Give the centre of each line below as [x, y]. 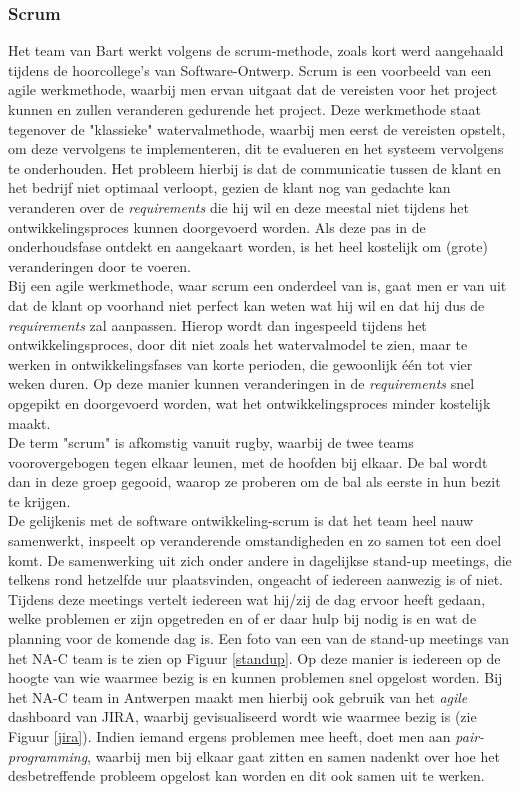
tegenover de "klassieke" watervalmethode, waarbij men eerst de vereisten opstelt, [257, 128]
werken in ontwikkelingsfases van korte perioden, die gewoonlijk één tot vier [240, 363]
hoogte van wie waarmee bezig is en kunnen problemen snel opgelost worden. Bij [255, 677]
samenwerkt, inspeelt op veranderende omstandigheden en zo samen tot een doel [255, 540]
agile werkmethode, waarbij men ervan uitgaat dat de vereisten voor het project [253, 89]
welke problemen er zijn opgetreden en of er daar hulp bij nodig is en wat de [242, 618]
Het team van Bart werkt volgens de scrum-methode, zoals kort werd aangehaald [256, 50]
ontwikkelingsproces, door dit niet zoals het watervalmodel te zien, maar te [238, 344]
